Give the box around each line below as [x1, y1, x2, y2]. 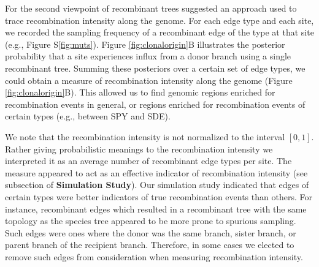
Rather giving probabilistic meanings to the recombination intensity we [5, 142, 273, 155]
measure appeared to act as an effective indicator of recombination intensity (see [5, 166, 308, 179]
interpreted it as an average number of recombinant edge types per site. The [5, 154, 292, 167]
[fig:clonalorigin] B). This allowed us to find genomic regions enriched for [5, 86, 275, 99]
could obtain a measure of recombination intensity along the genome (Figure [5, 73, 293, 86]
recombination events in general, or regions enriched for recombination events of [5, 97, 306, 110]
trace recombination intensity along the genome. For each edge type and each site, [5, 13, 314, 26]
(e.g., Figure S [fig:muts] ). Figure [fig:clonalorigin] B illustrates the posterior [5, 37, 285, 50]
